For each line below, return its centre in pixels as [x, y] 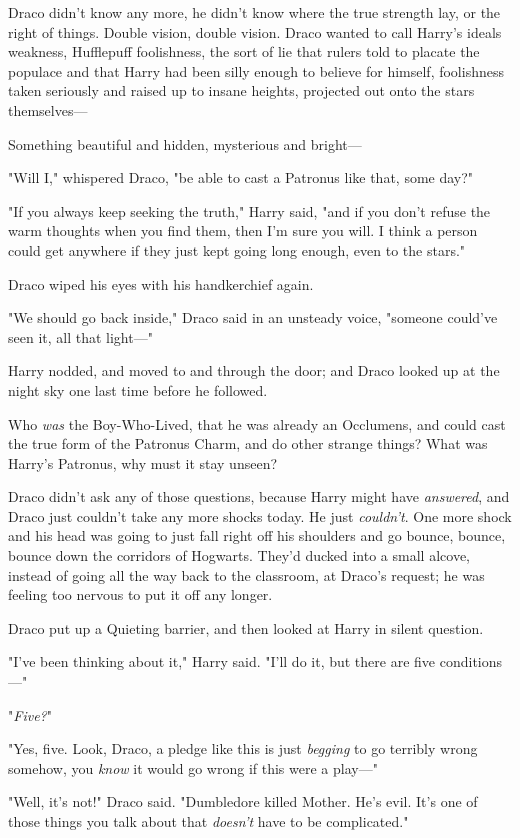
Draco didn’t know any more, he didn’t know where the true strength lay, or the [254, 12]
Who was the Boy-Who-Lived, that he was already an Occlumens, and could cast [257, 423]
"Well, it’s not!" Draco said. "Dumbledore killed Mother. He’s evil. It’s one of [243, 801]
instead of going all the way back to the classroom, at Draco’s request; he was [246, 574]
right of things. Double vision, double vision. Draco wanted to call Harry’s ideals [255, 31]
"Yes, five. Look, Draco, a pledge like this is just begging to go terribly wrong [243, 748]
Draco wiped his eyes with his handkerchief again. [161, 283]
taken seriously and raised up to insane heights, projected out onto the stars [241, 90]
